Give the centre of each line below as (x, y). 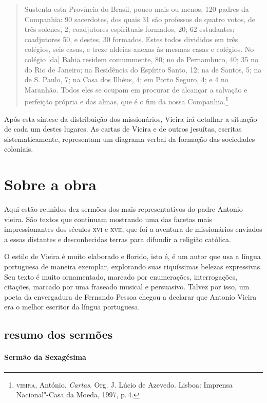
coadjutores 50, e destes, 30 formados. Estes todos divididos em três (131, 39)
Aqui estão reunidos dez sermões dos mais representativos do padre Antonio (123, 209)
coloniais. (19, 149)
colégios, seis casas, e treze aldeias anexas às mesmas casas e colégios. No (139, 49)
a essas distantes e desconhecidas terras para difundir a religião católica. (118, 239)
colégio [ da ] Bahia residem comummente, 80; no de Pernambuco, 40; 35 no (141, 59)
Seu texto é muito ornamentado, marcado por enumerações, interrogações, (121, 276)
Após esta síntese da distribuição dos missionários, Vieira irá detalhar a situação (131, 118)
